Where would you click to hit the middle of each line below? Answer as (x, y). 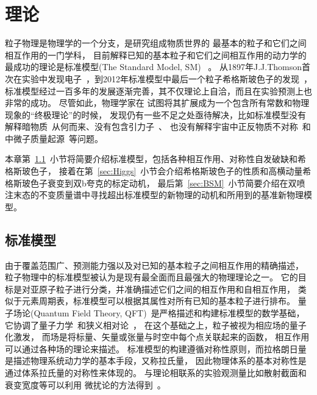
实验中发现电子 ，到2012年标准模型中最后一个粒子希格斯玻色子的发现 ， (167, 78)
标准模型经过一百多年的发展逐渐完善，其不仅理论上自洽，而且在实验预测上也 (158, 91)
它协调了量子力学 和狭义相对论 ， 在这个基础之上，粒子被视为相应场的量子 (156, 325)
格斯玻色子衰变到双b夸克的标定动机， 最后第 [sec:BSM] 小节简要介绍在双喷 (155, 183)
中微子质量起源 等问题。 (54, 138)
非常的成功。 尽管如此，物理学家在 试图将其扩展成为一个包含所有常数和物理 (157, 103)
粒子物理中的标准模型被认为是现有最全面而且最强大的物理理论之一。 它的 (151, 277)
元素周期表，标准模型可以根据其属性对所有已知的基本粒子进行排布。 (158, 301)
